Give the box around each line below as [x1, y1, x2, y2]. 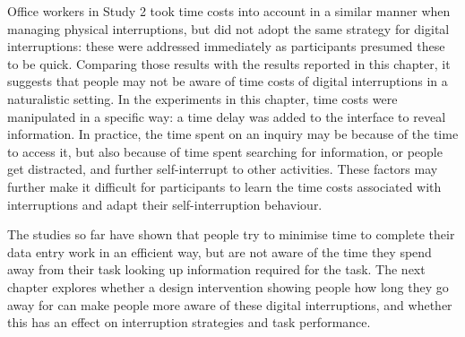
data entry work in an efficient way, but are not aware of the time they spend [7, 242, 432, 261]
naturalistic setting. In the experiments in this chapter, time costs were [7, 89, 398, 108]
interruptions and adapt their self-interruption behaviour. [7, 194, 323, 213]
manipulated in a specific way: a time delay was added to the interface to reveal [7, 107, 446, 125]
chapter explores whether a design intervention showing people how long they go [7, 277, 449, 296]
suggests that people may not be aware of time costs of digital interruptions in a [7, 72, 448, 91]
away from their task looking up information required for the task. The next [7, 260, 426, 279]
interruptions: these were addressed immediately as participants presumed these [7, 37, 445, 56]
